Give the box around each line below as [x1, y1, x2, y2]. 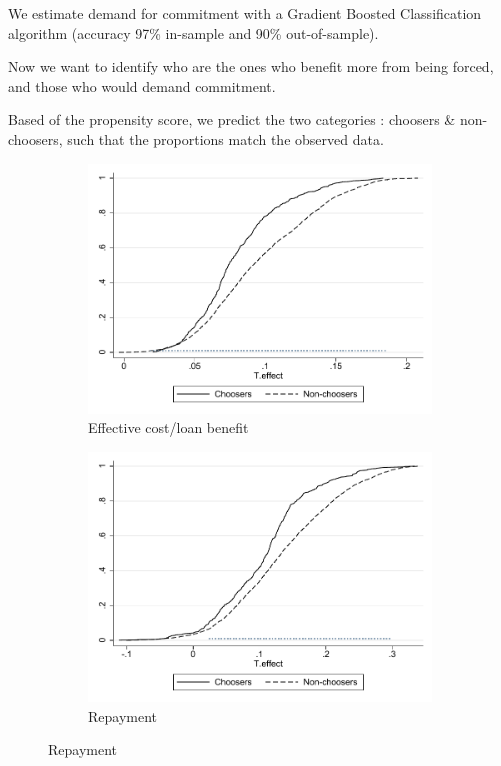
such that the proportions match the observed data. [67, 128, 384, 149]
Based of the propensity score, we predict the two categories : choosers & [8, 109, 456, 130]
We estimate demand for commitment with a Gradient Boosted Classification [8, 3, 482, 23]
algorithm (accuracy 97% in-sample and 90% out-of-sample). [8, 22, 379, 43]
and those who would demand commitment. [8, 75, 276, 96]
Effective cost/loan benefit [88, 417, 249, 438]
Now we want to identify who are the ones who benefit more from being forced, [8, 56, 494, 77]
